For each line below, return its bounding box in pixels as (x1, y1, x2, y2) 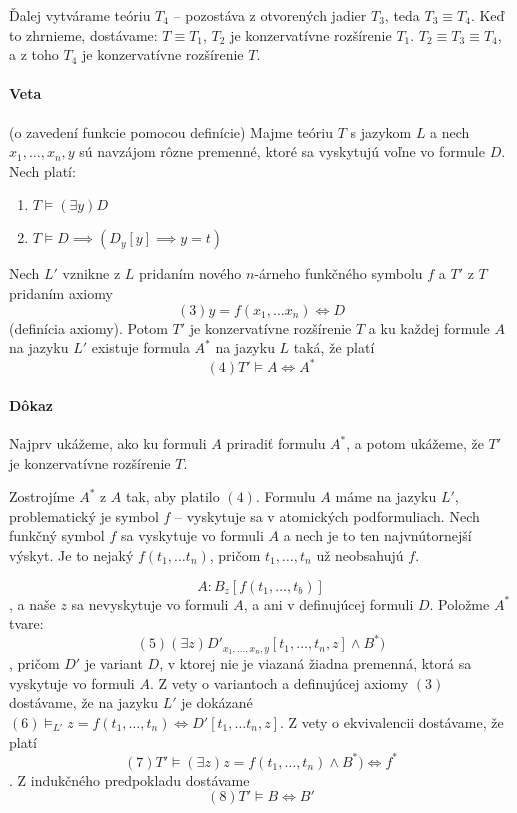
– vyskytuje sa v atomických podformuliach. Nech (175, 505, 480, 526)
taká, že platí (293, 337, 375, 358)
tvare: (9, 613, 44, 634)
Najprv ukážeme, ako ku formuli (9, 433, 207, 454)
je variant (84, 653, 143, 674)
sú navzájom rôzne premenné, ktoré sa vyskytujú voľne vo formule (79, 141, 485, 162)
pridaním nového (139, 263, 242, 284)
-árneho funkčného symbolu (254, 263, 423, 284)
